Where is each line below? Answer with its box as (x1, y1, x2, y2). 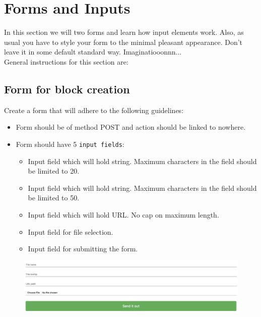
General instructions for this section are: (4, 56, 128, 67)
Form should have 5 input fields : (16, 138, 124, 149)
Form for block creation (4, 81, 130, 96)
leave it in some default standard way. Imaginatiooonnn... (4, 46, 182, 57)
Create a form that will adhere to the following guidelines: (4, 104, 184, 115)
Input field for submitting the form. (28, 243, 138, 254)
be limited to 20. (28, 166, 80, 176)
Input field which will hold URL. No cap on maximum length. (28, 209, 219, 220)
